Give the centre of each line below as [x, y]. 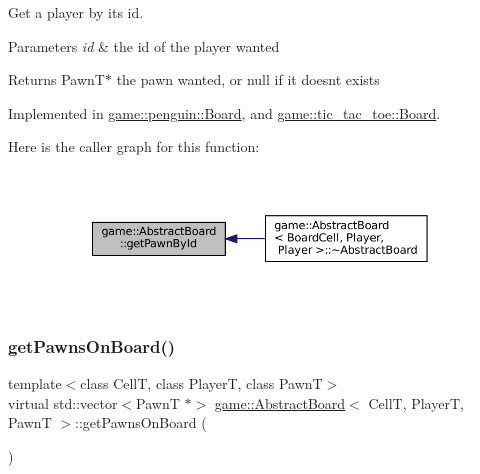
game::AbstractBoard [280, 402]
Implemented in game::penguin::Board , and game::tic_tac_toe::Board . [224, 112]
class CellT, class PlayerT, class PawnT [201, 383]
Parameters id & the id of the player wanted [144, 45]
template [35, 383]
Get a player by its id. [76, 12]
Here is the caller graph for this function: [134, 146]
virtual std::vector [63, 402]
